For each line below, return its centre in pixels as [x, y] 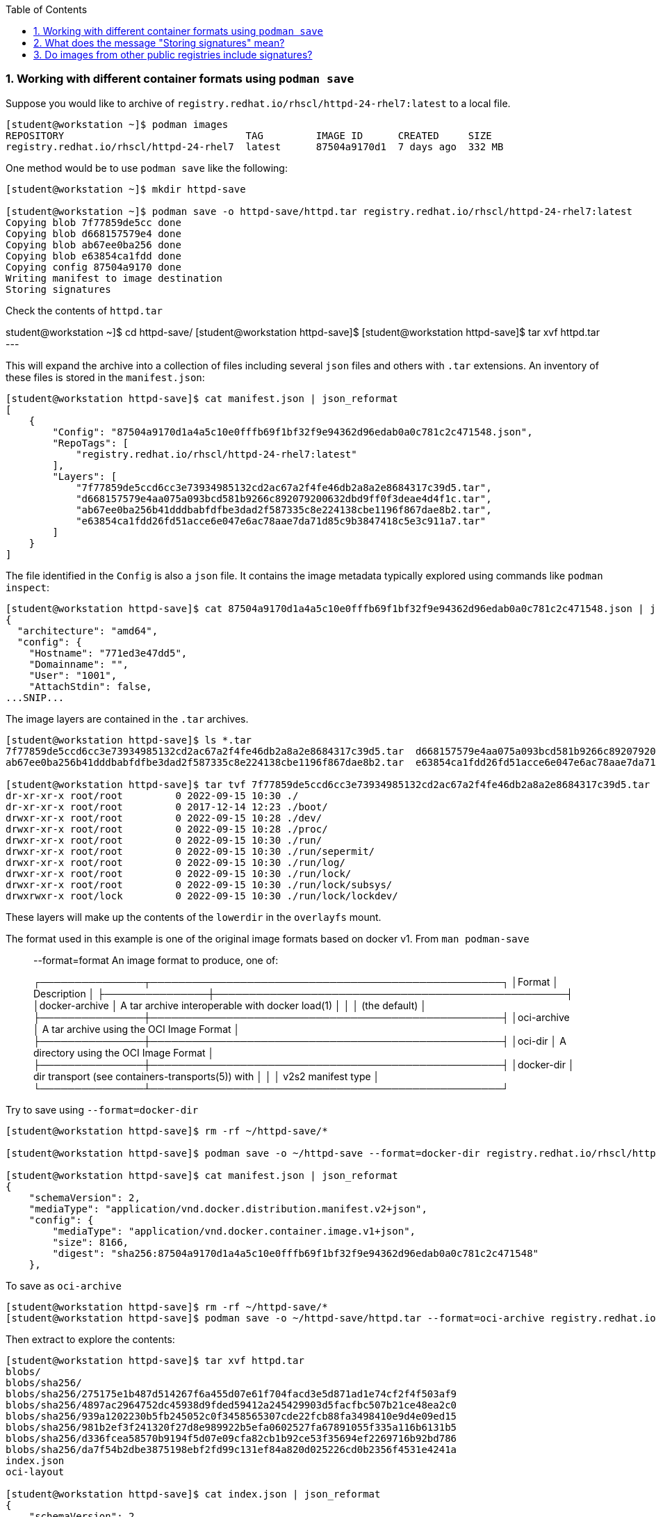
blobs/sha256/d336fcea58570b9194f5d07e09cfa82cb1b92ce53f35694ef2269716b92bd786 [231, 1438]
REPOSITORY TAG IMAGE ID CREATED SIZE [249, 135]
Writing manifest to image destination [114, 278]
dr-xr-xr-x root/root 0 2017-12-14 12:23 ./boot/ [167, 806]
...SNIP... [35, 697]
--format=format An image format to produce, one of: [156, 960]
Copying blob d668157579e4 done [93, 233]
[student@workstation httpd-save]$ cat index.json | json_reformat [193, 1494]
